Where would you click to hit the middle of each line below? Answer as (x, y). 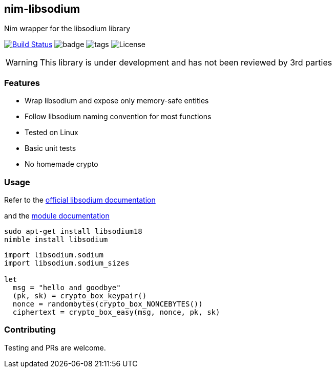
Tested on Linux (51, 133)
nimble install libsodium (56, 239)
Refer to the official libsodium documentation (80, 200)
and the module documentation (57, 215)
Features (22, 83)
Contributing (30, 330)
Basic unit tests (50, 148)
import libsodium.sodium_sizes (67, 263)
